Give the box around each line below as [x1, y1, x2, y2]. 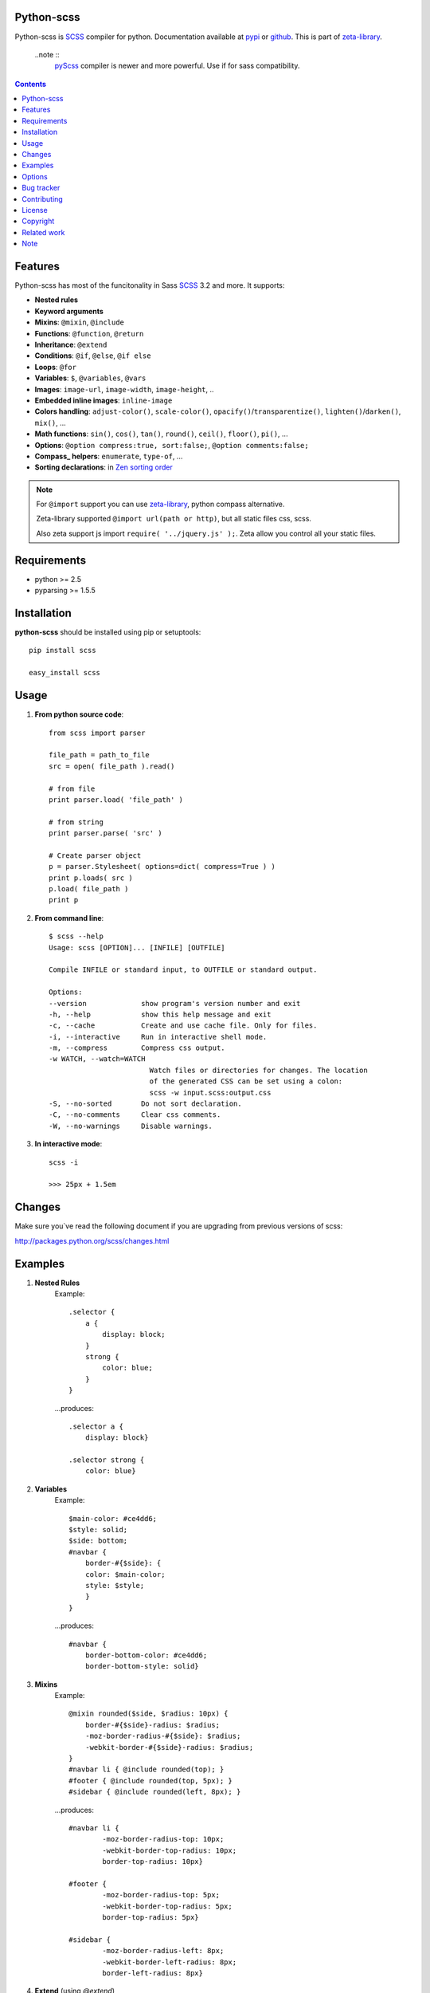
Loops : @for [34, 362, 77, 371]
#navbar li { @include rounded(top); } [68, 1765, 225, 1774]
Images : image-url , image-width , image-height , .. [34, 384, 214, 394]
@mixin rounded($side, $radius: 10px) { [68, 1709, 229, 1718]
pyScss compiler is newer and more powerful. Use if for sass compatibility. [54, 61, 300, 71]
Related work [21, 227, 65, 237]
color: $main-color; [84, 1570, 166, 1578]
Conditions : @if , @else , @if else [34, 351, 151, 360]
